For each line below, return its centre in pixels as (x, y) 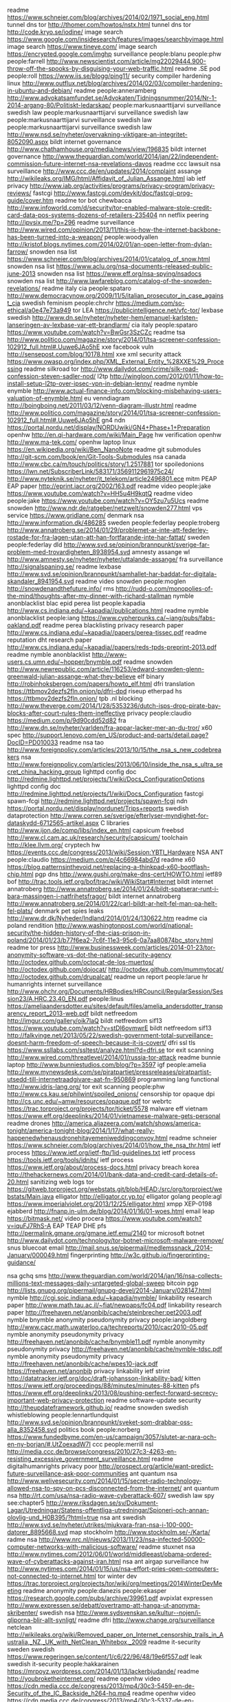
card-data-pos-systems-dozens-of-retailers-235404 (82, 215)
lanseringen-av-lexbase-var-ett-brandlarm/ (69, 325)
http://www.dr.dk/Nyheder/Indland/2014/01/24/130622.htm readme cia (107, 918)
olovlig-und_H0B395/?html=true (53, 1517)
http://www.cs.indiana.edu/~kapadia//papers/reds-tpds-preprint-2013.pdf (112, 647)
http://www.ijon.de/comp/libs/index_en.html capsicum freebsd (96, 830)
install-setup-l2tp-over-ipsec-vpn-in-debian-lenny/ (80, 383)
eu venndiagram (107, 398)
